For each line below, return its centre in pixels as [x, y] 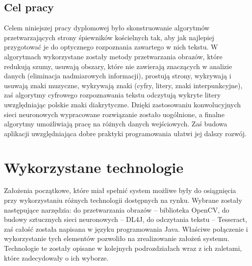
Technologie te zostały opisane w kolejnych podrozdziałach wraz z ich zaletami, [123, 248]
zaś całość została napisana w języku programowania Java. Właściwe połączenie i [126, 229]
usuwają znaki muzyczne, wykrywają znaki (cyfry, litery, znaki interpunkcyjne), [123, 85]
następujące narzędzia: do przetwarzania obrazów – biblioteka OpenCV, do [117, 209]
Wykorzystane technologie [94, 167]
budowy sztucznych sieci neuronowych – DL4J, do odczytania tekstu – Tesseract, [126, 219]
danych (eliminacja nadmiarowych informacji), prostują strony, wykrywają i [118, 76]
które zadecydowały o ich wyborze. [56, 257]
